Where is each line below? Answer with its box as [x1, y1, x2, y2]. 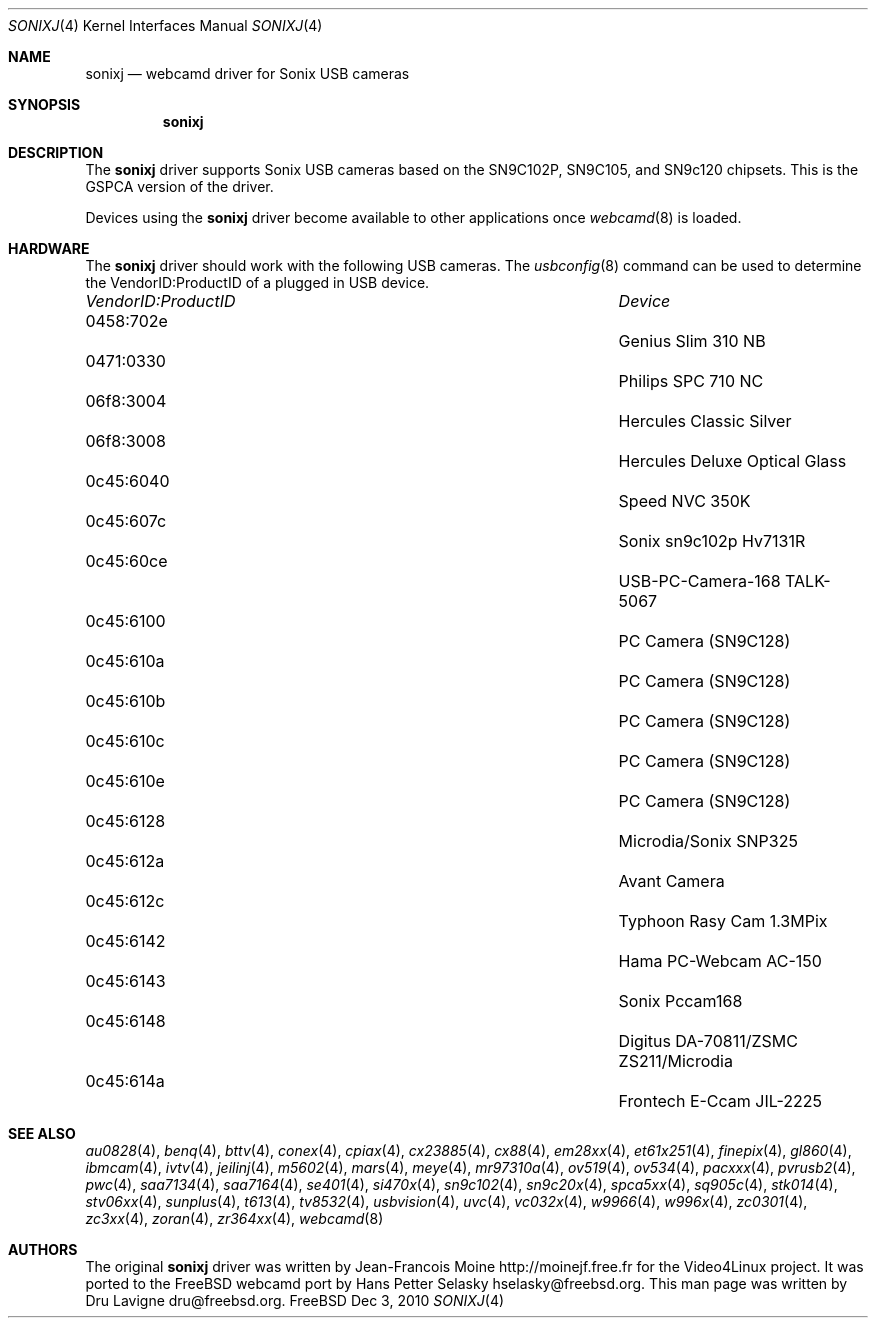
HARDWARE [8, 240, 90, 257]
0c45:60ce [85, 551, 168, 571]
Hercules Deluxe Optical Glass [618, 451, 847, 471]
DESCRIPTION [8, 144, 104, 161]
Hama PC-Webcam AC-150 [618, 951, 822, 971]
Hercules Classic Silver [618, 411, 792, 431]
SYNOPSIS [8, 96, 81, 113]
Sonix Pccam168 [618, 991, 743, 1011]
